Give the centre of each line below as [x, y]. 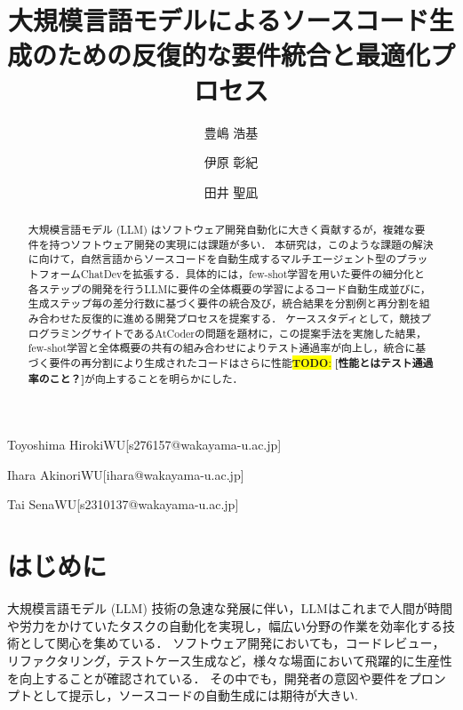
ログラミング [60, 333]
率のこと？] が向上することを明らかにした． [136, 379]
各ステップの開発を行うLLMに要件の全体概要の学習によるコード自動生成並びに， [229, 288]
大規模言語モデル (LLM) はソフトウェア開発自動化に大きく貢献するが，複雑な [221, 230]
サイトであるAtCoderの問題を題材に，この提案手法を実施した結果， [259, 333]
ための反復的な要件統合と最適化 [244, 55]
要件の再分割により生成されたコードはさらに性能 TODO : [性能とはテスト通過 [241, 363]
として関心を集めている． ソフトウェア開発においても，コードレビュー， [232, 643]
